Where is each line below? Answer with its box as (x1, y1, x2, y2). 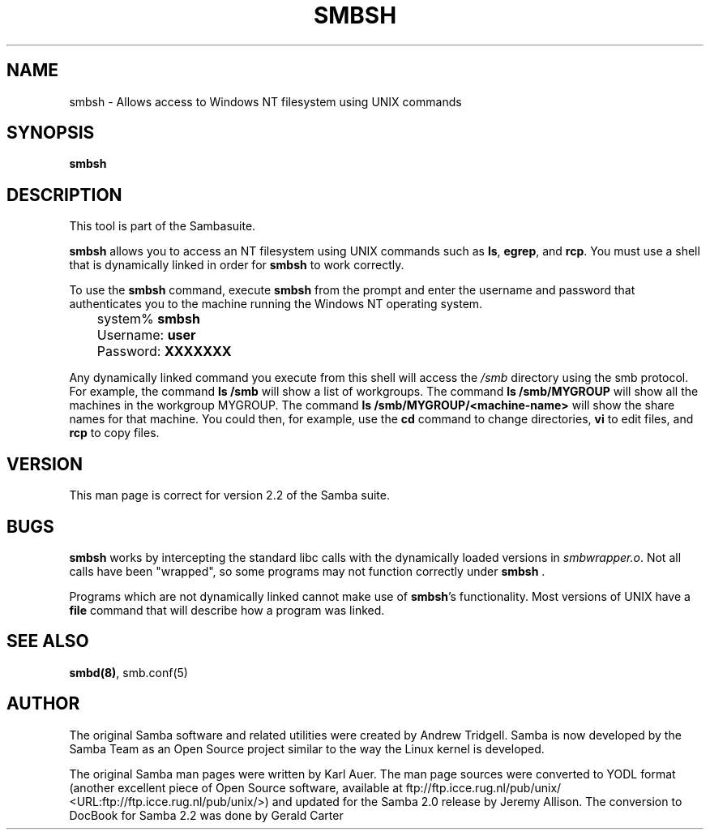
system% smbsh (96, 311, 200, 328)
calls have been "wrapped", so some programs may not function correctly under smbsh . (69, 564, 545, 578)
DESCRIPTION (6, 184, 122, 205)
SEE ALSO (6, 631, 89, 652)
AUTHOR (6, 693, 80, 714)
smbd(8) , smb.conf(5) (69, 665, 188, 680)
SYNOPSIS (6, 122, 95, 144)
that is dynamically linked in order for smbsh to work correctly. (69, 258, 404, 272)
